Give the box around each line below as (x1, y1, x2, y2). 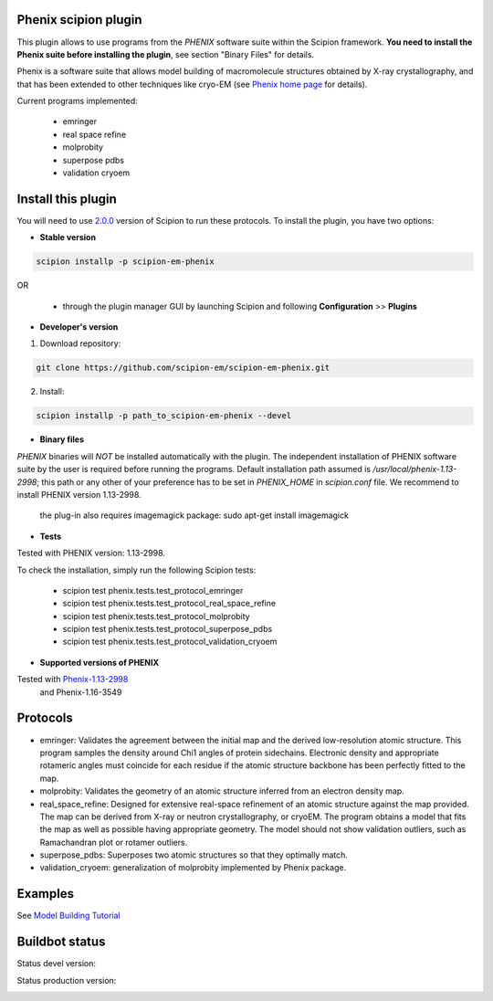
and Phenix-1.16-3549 (39, 686, 122, 698)
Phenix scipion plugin (16, 12, 142, 27)
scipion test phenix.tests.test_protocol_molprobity (62, 610, 250, 621)
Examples (16, 886, 75, 901)
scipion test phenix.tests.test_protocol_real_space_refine (62, 598, 277, 609)
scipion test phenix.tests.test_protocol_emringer (62, 585, 244, 595)
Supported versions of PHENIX (39, 657, 160, 668)
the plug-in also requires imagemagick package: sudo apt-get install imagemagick (39, 510, 349, 521)
